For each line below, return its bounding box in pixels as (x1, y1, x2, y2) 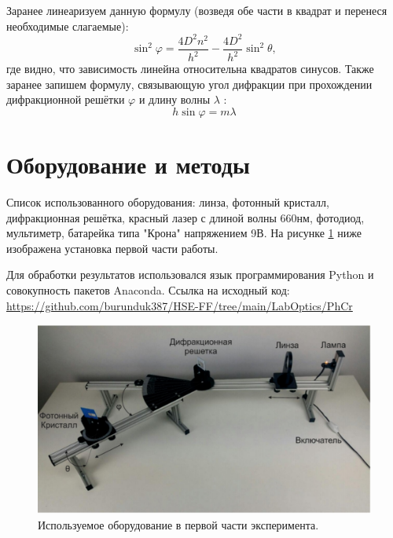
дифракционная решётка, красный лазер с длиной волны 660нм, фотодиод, (6, 209, 365, 225)
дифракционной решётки (6, 91, 125, 108)
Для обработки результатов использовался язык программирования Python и (6, 266, 374, 283)
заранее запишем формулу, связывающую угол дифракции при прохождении (6, 75, 373, 92)
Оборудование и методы (6, 148, 250, 181)
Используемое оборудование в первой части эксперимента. (38, 516, 319, 533)
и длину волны (138, 91, 211, 108)
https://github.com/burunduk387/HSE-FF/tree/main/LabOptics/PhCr (6, 297, 353, 313)
